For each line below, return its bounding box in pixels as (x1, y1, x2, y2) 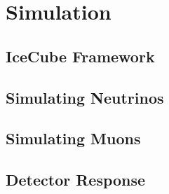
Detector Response (6, 169, 146, 190)
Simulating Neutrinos (6, 86, 164, 108)
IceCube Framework (6, 45, 155, 67)
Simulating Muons (6, 127, 141, 149)
